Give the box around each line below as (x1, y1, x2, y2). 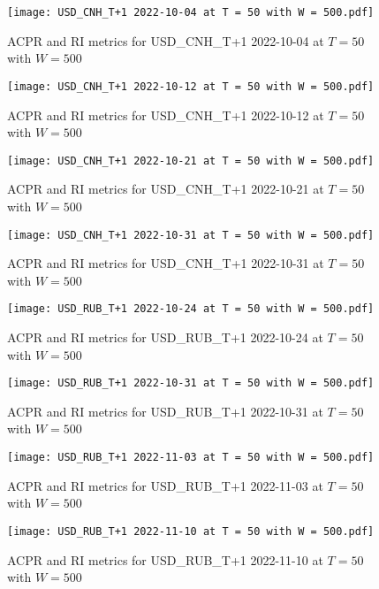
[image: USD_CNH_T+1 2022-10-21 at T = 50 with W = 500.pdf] (7, 154, 375, 167)
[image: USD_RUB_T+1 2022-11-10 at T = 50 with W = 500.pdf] (7, 524, 375, 538)
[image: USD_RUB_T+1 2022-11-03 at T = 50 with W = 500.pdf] (7, 451, 375, 464)
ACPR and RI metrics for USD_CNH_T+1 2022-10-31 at (7, 254, 324, 272)
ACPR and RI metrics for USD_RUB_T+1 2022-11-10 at (7, 550, 323, 569)
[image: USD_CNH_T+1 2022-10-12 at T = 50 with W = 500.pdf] (7, 80, 375, 93)
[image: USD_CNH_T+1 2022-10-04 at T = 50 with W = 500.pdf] (7, 6, 375, 19)
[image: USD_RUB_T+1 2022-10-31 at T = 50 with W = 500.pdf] (7, 377, 375, 390)
